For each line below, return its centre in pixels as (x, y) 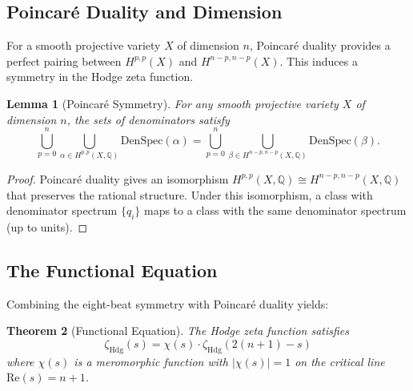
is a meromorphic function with (151, 361)
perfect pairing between (64, 60)
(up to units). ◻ (47, 226)
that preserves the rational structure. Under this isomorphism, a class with (190, 194)
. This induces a (319, 60)
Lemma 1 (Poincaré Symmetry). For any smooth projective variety (172, 103)
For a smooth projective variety (84, 45)
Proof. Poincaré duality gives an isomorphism (118, 178)
